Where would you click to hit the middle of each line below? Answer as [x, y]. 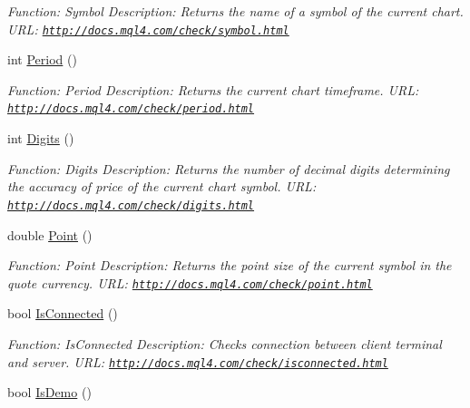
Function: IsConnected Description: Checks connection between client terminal [225, 343]
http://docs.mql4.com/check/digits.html [131, 205]
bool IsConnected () [63, 313]
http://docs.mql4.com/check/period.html [131, 109]
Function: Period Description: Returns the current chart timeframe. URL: [213, 89]
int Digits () [41, 138]
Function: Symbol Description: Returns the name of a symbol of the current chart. [235, 11]
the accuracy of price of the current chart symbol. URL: [162, 186]
